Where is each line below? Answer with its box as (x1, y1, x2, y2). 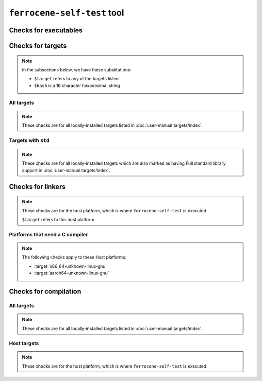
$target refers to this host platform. (22, 217, 96, 223)
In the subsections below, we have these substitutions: (22, 67, 131, 72)
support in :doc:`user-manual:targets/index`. (22, 167, 111, 173)
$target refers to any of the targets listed (34, 76, 119, 82)
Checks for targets (9, 41, 67, 50)
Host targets (9, 340, 39, 347)
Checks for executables (9, 26, 82, 34)
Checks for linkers (9, 182, 65, 190)
